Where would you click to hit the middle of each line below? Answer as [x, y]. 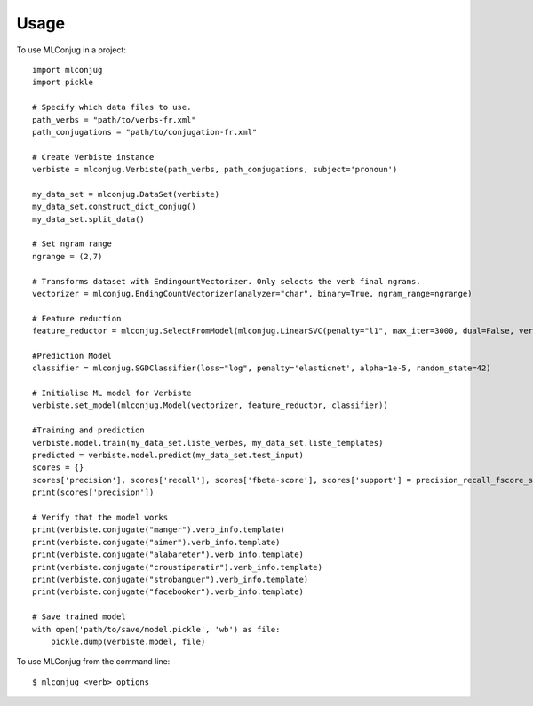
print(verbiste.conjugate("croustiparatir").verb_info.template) [178, 567]
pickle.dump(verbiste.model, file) [128, 641]
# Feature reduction [77, 318]
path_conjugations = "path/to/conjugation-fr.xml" [145, 132]
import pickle [63, 83]
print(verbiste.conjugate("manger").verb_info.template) [159, 530]
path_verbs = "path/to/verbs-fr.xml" [115, 119]
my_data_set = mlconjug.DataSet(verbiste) [126, 194]
